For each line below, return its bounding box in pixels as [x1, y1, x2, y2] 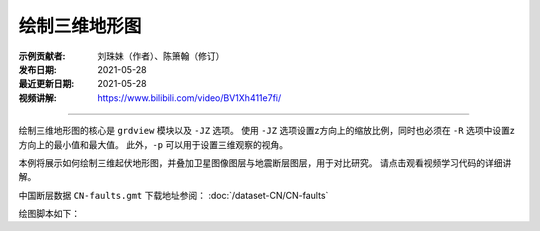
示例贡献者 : [18, 50, 66, 62]
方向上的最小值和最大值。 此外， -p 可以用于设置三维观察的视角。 [18, 138, 289, 150]
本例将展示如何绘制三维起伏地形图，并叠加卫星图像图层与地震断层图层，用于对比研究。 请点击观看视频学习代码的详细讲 [18, 156, 512, 169]
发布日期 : [18, 63, 57, 75]
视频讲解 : [18, 91, 57, 104]
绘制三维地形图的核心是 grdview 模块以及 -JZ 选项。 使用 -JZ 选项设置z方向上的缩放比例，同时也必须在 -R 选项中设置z [18, 125, 515, 137]
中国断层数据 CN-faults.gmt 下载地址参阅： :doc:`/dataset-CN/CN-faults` [18, 189, 329, 201]
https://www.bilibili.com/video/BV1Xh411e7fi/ [97, 91, 282, 104]
